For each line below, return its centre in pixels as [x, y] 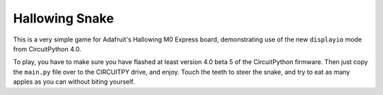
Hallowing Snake [63, 18]
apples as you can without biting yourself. [74, 82]
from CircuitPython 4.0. [47, 49]
